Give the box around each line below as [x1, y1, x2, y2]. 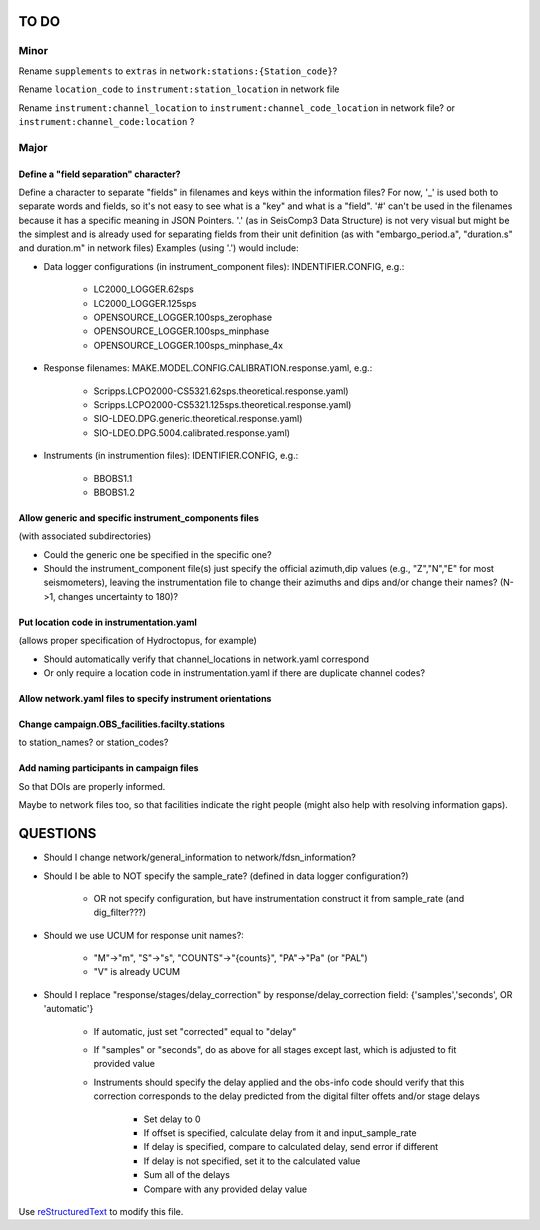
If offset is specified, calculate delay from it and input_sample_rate [143, 1126, 417, 1139]
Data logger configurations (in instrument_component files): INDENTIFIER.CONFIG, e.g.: [43, 260, 405, 272]
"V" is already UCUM [93, 966, 180, 978]
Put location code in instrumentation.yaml [18, 616, 197, 628]
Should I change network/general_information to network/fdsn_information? [43, 851, 357, 864]
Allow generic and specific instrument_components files [18, 511, 259, 524]
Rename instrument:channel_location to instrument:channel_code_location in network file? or [18, 101, 455, 114]
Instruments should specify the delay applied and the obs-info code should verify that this [93, 1076, 465, 1088]
